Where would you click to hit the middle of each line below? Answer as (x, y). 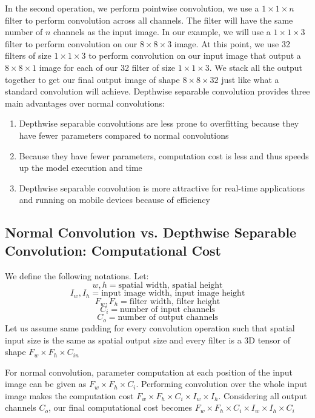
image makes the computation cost (69, 395)
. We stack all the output (256, 67)
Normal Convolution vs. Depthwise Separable (151, 232)
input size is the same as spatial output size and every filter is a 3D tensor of (148, 340)
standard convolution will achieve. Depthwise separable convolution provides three (157, 91)
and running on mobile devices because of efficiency (114, 200)
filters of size (28, 55)
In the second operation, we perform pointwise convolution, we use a (132, 8)
